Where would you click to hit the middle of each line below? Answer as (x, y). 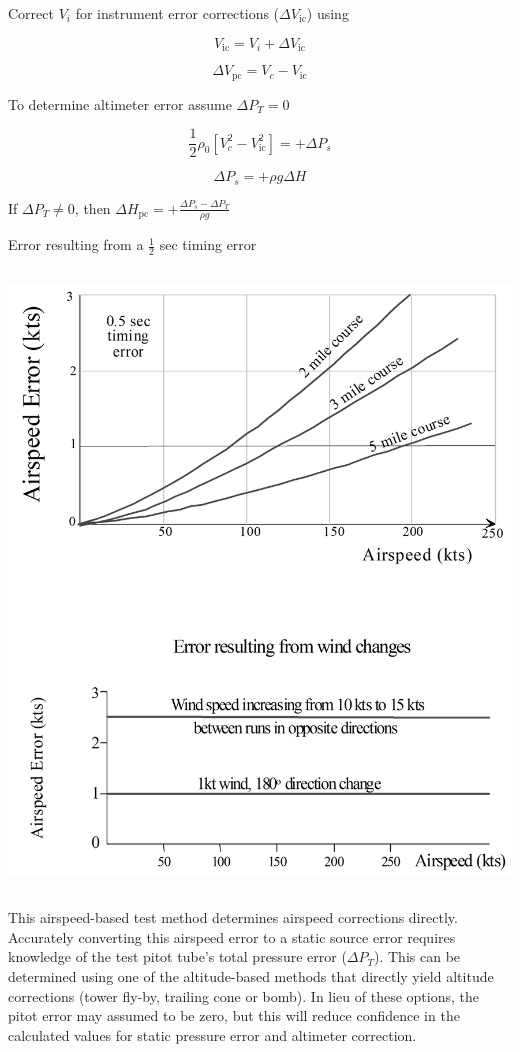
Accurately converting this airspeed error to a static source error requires (232, 936)
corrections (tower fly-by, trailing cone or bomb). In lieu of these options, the (243, 995)
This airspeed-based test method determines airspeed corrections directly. (233, 917)
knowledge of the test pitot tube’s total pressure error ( (177, 956)
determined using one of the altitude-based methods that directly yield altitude (251, 976)
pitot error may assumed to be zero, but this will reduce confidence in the (234, 1015)
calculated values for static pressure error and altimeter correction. (212, 1034)
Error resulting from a (76, 244)
